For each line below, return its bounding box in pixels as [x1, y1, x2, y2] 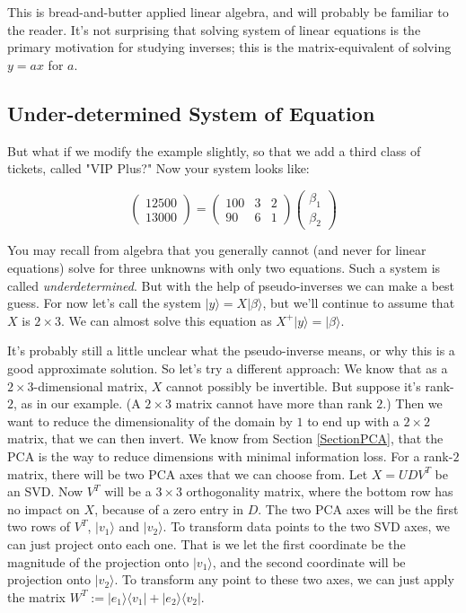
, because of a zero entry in [94, 499, 243, 518]
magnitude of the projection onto [7, 552, 189, 571]
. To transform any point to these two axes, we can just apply [114, 570, 454, 589]
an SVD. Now [7, 482, 84, 501]
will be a [104, 482, 152, 501]
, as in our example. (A [13, 394, 141, 413]
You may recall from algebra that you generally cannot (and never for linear [7, 241, 426, 259]
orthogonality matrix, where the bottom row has [186, 482, 453, 501]
